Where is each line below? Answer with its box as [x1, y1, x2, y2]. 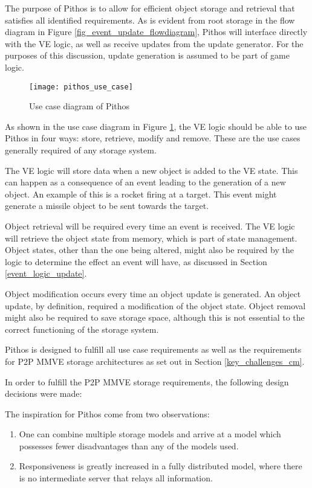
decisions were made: [5, 387, 82, 400]
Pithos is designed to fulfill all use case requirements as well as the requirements [5, 343, 302, 356]
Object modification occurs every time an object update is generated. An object [5, 287, 301, 300]
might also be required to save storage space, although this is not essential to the [5, 311, 305, 324]
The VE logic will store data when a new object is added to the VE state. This [5, 164, 298, 176]
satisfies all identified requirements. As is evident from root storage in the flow [5, 13, 295, 26]
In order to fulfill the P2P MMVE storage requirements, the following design [5, 375, 289, 388]
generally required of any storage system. [5, 144, 157, 156]
